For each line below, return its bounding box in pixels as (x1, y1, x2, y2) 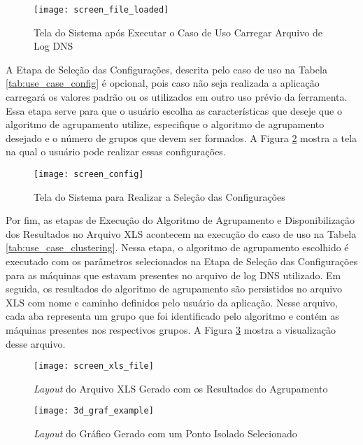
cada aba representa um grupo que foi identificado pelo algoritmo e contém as (6, 309, 339, 323)
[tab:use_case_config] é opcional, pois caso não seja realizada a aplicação (6, 76, 320, 90)
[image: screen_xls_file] (34, 361, 154, 372)
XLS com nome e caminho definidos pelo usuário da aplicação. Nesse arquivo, (6, 295, 339, 309)
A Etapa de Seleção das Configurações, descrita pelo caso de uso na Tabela (6, 62, 327, 76)
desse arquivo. (6, 336, 66, 351)
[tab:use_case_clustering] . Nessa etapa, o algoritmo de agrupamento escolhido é (6, 240, 349, 255)
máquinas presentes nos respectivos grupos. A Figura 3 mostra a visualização (6, 323, 336, 337)
